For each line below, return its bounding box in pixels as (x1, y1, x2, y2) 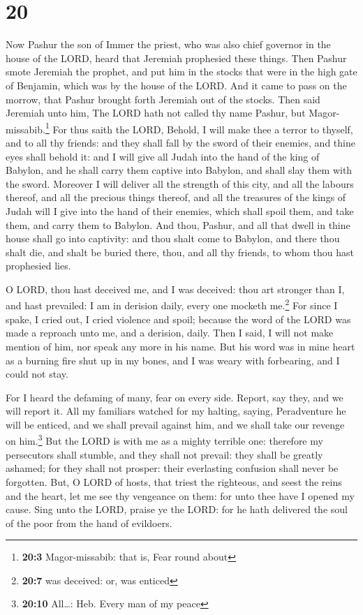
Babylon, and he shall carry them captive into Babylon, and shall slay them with (6, 163, 353, 177)
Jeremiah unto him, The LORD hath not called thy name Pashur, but (6, 105, 306, 120)
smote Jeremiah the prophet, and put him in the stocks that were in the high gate (6, 64, 357, 79)
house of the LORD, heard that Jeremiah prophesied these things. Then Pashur (6, 50, 347, 65)
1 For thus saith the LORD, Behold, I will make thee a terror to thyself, (45, 119, 353, 136)
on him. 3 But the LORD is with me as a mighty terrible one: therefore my (6, 431, 323, 448)
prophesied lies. (6, 258, 71, 273)
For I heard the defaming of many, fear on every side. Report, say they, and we (6, 390, 343, 404)
